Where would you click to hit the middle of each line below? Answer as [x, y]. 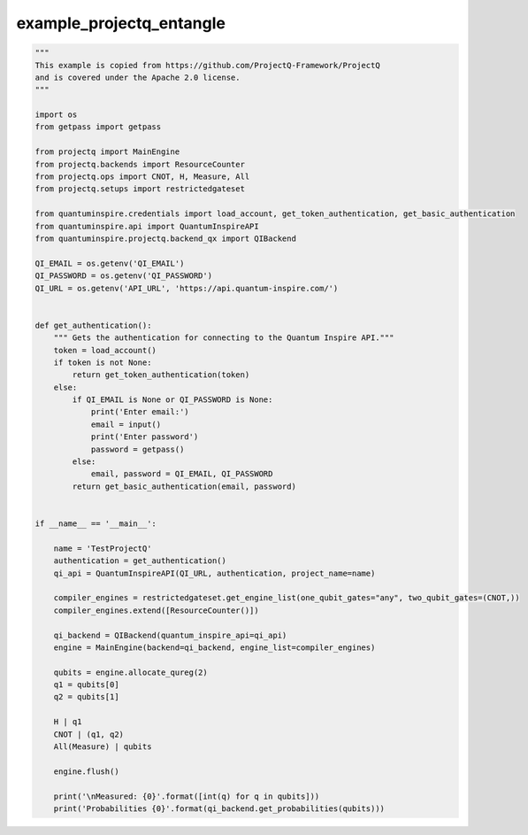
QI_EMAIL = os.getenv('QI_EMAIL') [110, 263]
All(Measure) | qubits [103, 747]
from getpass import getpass [98, 127]
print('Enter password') [145, 437]
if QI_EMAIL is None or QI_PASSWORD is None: [172, 400]
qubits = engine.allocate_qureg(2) [130, 672]
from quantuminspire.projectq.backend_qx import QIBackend [165, 239]
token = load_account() [105, 350]
